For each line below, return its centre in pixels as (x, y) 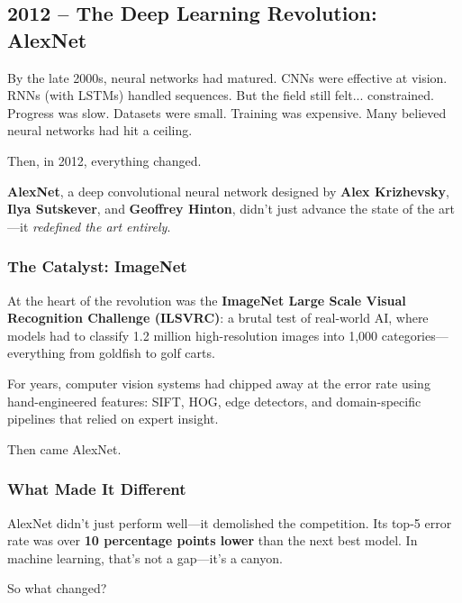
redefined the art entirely (100, 226)
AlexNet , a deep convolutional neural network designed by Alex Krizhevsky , (228, 191)
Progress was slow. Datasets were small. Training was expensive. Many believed (227, 112)
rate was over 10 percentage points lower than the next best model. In (213, 540)
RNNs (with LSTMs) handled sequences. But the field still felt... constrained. (221, 95)
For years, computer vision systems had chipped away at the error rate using (219, 383)
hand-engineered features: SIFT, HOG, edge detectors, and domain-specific (214, 401)
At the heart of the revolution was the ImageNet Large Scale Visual (207, 300)
